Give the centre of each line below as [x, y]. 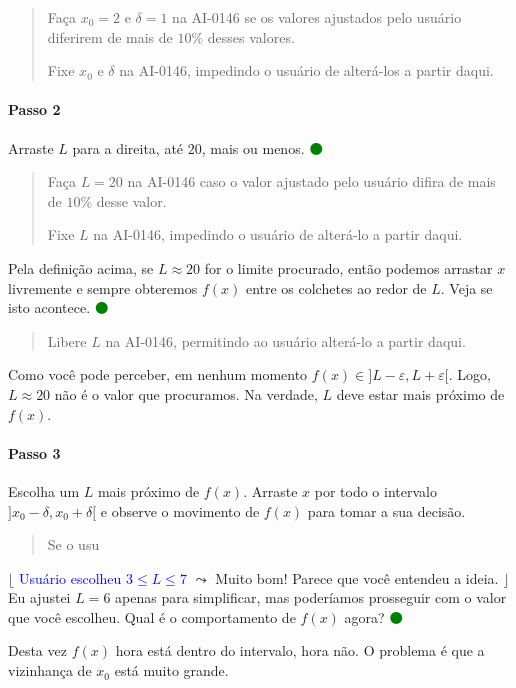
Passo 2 [34, 109]
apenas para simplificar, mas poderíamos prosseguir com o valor [311, 597]
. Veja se [466, 287]
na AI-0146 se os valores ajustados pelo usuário [317, 17]
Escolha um [44, 490]
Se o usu [73, 544]
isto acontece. [49, 307]
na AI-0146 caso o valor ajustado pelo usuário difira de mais [311, 181]
